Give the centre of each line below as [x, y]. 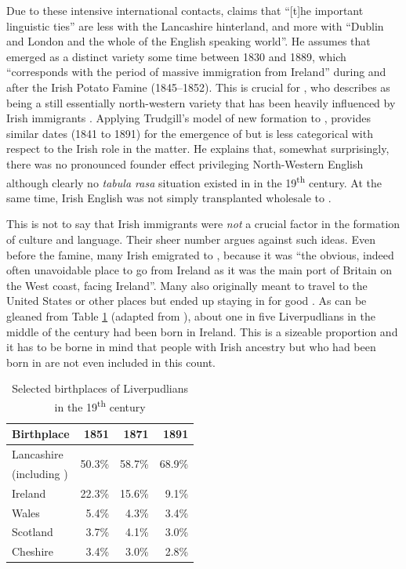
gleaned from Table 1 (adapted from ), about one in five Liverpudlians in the [191, 315]
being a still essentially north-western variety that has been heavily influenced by [201, 102]
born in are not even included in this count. [111, 362]
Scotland [33, 532]
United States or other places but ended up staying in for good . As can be [187, 301]
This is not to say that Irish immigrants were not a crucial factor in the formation [203, 224]
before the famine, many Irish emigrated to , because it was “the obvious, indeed [200, 254]
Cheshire [33, 551]
